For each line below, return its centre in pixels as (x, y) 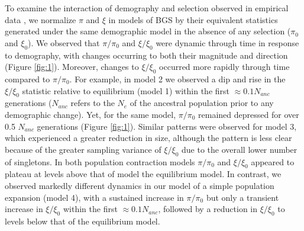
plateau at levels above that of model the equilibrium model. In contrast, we (143, 174)
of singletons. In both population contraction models (100, 161)
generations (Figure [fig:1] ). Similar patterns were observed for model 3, (167, 126)
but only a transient (242, 197)
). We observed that (64, 42)
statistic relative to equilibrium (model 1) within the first (126, 90)
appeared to (273, 161)
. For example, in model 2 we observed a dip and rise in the (177, 78)
